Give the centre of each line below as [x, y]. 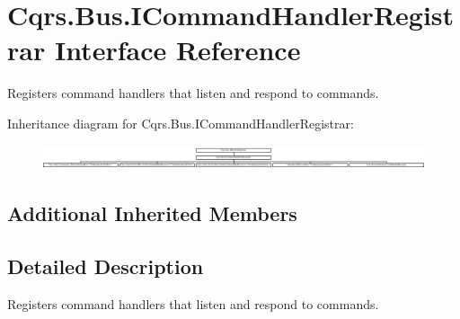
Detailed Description [106, 266]
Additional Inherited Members [152, 213]
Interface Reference [177, 50]
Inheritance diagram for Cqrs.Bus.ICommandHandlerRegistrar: [181, 123]
